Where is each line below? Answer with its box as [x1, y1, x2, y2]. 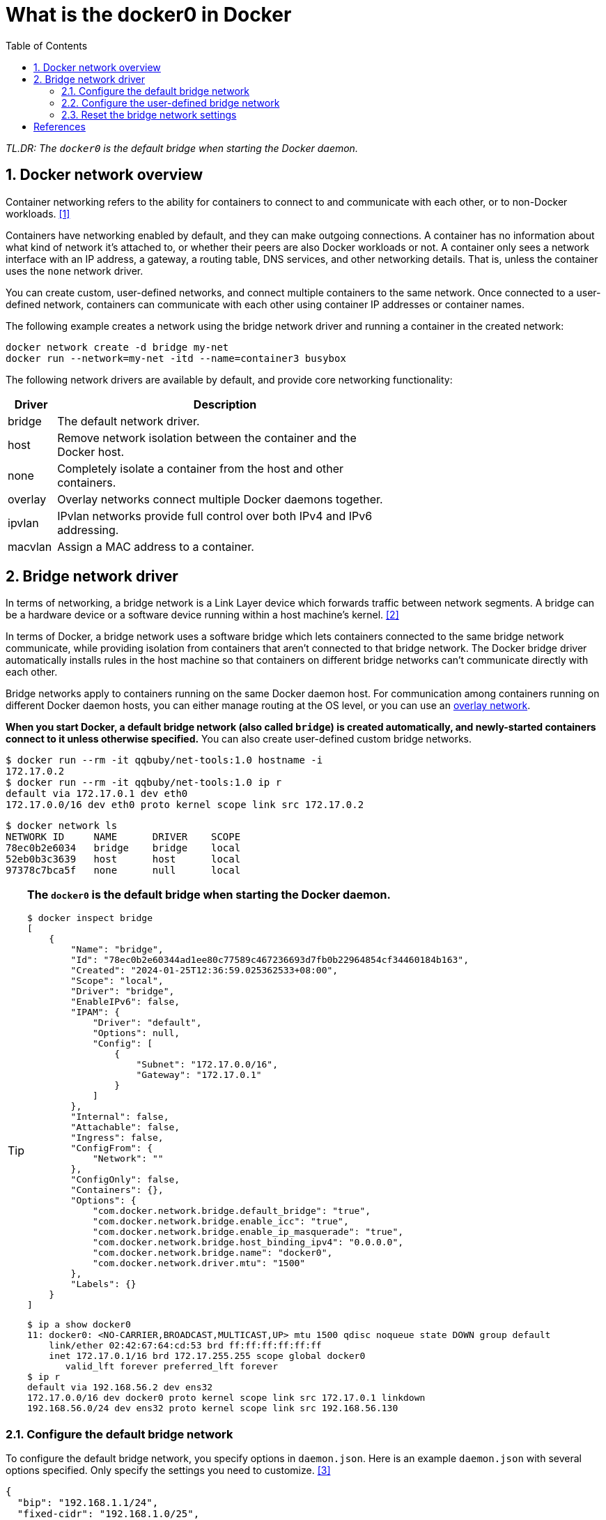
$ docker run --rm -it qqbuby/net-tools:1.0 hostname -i [6, 754, 323, 766]
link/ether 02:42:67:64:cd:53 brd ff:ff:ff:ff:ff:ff [49, 1340, 322, 1351]
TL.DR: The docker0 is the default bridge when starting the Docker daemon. [6, 142, 358, 154]
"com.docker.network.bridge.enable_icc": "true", [92, 1216, 349, 1227]
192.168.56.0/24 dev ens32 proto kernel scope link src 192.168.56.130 [27, 1403, 398, 1414]
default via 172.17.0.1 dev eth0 [6, 788, 188, 800]
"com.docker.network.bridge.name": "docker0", [92, 1247, 333, 1259]
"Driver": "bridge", [70, 986, 175, 997]
